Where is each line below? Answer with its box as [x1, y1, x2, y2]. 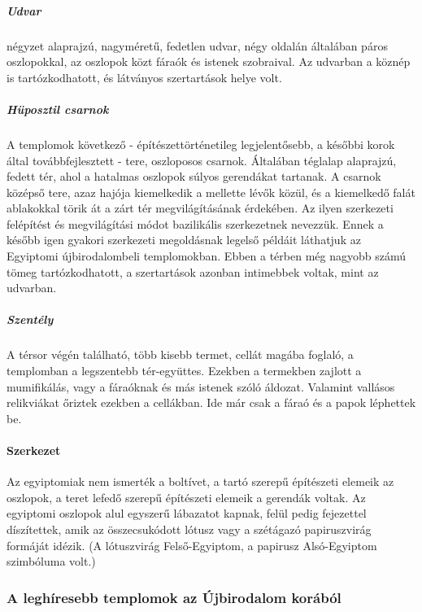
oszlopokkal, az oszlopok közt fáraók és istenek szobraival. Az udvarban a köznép [7, 53, 411, 70]
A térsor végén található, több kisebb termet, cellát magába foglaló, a [7, 346, 354, 363]
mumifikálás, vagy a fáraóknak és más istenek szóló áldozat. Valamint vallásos [7, 378, 395, 395]
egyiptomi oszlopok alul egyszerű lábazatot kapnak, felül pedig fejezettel [7, 505, 367, 522]
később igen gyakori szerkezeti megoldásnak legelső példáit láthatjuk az [7, 231, 361, 248]
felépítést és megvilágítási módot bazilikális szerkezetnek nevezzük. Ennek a [7, 215, 384, 232]
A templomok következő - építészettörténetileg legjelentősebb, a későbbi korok [7, 135, 395, 152]
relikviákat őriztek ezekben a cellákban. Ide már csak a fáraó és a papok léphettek [7, 394, 416, 411]
